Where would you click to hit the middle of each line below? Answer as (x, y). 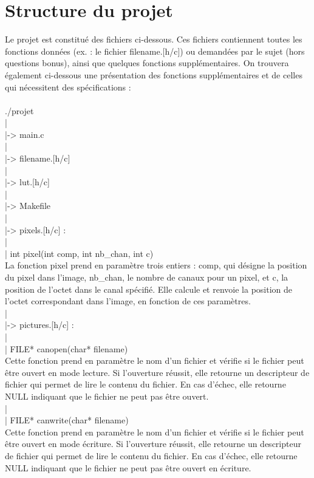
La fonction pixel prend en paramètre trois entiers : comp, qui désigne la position (156, 265)
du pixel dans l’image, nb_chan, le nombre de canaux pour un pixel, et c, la (147, 277)
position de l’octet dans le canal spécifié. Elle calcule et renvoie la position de (149, 289)
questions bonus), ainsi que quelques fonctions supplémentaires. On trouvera (147, 63)
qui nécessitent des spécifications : (68, 87)
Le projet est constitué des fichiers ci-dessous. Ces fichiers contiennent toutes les (154, 39)
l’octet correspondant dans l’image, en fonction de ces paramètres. (128, 301)
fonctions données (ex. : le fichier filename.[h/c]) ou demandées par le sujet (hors (155, 51)
